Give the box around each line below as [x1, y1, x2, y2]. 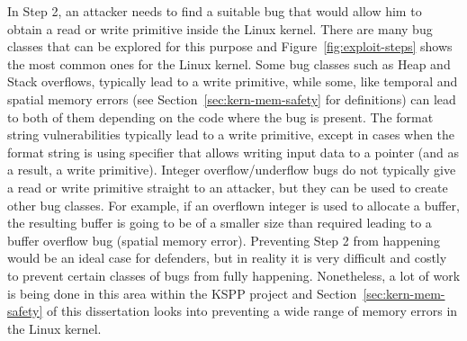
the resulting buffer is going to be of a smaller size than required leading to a [7, 213, 432, 232]
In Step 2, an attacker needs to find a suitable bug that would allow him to [7, 2, 422, 20]
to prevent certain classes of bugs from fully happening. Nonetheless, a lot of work [7, 265, 461, 284]
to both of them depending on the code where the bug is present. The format [7, 107, 434, 126]
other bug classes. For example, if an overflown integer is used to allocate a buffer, [7, 195, 460, 214]
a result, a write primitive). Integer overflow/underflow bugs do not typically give [7, 160, 456, 179]
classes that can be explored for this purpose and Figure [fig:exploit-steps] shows [7, 37, 453, 56]
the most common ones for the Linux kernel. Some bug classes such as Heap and [7, 54, 451, 73]
